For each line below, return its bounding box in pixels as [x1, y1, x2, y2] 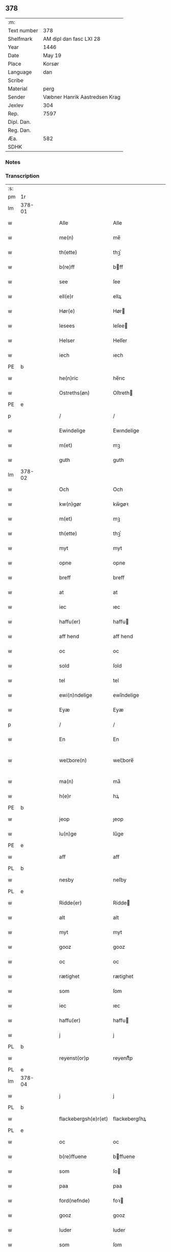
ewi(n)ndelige [59, 692, 93, 699]
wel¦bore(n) [59, 757, 88, 764]
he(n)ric [59, 375, 79, 382]
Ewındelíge [112, 427, 139, 434]
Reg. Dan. [8, 126, 32, 133]
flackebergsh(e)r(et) [59, 1116, 108, 1123]
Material [8, 85, 27, 92]
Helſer [112, 337, 127, 344]
